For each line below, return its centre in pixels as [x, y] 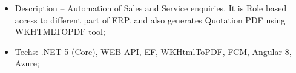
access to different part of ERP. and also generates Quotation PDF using [150, 19]
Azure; [27, 63]
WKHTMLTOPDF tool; [60, 31]
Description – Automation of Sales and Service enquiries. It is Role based [151, 8]
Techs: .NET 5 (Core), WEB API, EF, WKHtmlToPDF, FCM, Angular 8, [153, 51]
